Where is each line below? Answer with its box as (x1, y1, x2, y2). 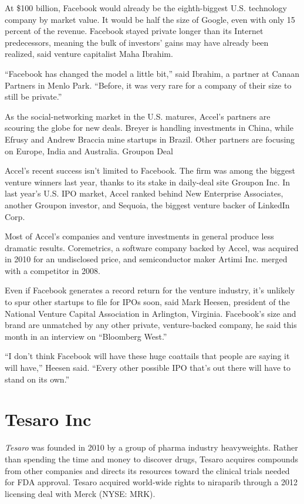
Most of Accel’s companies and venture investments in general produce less (5, 230, 274, 242)
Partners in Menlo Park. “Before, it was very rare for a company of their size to (5, 79, 292, 91)
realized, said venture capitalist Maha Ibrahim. (5, 48, 173, 60)
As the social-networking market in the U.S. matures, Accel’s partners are (5, 110, 271, 122)
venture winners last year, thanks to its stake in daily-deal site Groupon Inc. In (5, 175, 291, 188)
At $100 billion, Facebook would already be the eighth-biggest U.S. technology (5, 2, 288, 13)
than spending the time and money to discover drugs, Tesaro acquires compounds (5, 452, 298, 465)
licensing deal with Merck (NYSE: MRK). (5, 487, 156, 499)
